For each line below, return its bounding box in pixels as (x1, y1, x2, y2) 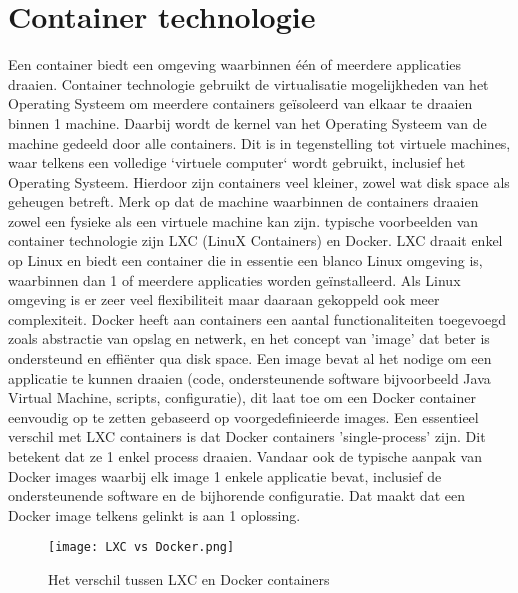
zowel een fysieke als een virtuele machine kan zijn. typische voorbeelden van (8, 210, 479, 231)
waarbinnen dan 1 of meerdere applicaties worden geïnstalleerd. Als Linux (8, 269, 461, 290)
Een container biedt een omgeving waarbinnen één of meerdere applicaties (8, 54, 462, 75)
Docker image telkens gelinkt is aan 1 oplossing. (8, 504, 301, 525)
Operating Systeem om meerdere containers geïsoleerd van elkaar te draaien (8, 93, 473, 114)
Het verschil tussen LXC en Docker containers (48, 569, 330, 590)
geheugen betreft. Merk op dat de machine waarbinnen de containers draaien (8, 191, 479, 212)
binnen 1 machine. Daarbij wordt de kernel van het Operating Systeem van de (8, 112, 487, 133)
